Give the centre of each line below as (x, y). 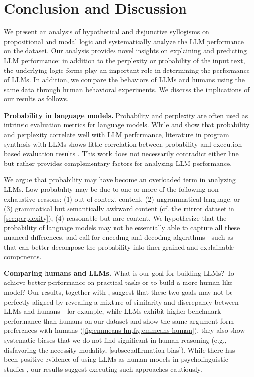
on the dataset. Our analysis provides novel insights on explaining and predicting (126, 51)
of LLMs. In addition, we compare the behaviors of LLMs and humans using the (125, 80)
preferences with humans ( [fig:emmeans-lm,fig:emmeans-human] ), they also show (125, 330)
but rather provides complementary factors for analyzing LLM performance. (118, 163)
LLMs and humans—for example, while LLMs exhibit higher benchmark (113, 311)
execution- (229, 144)
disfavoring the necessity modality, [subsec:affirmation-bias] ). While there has (120, 349)
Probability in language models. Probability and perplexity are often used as (126, 115)
